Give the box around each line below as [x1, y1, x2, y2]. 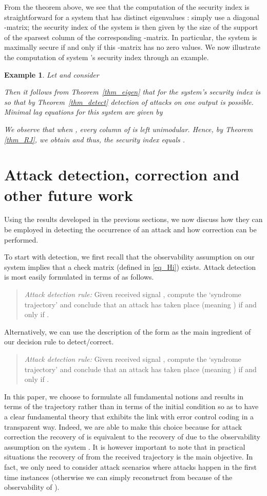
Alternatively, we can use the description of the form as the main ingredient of [4, 326, 251, 337]
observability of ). [4, 482, 60, 492]
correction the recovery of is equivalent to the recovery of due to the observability [4, 431, 260, 442]
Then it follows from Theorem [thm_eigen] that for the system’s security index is [4, 86, 260, 97]
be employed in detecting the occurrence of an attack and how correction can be [4, 224, 257, 235]
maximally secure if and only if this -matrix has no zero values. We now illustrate [4, 42, 261, 52]
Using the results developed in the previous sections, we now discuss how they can [4, 214, 263, 225]
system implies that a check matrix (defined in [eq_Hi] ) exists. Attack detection [4, 261, 256, 272]
